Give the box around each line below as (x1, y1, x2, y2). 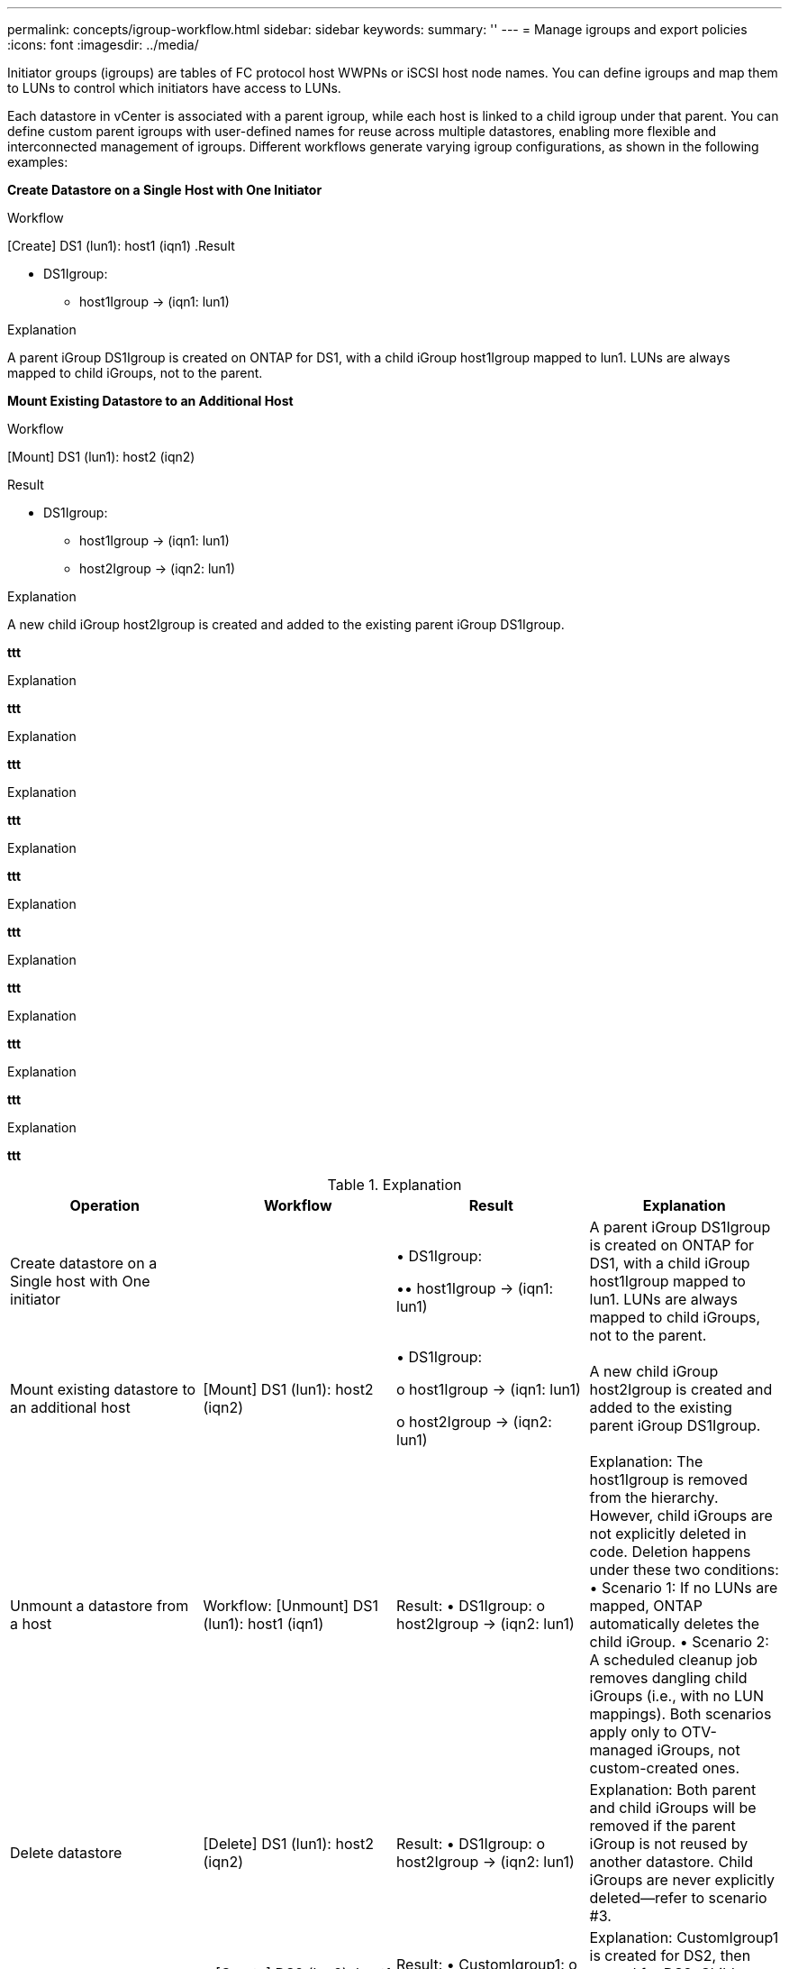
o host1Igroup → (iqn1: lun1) (396, 1380, 581, 1398)
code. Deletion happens (589, 1543, 751, 1561)
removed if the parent (589, 1817, 736, 1835)
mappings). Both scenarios (589, 1705, 772, 1723)
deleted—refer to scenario (589, 1889, 767, 1907)
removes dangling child (589, 1669, 748, 1687)
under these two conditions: (589, 1561, 779, 1579)
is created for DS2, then (589, 1946, 751, 1964)
